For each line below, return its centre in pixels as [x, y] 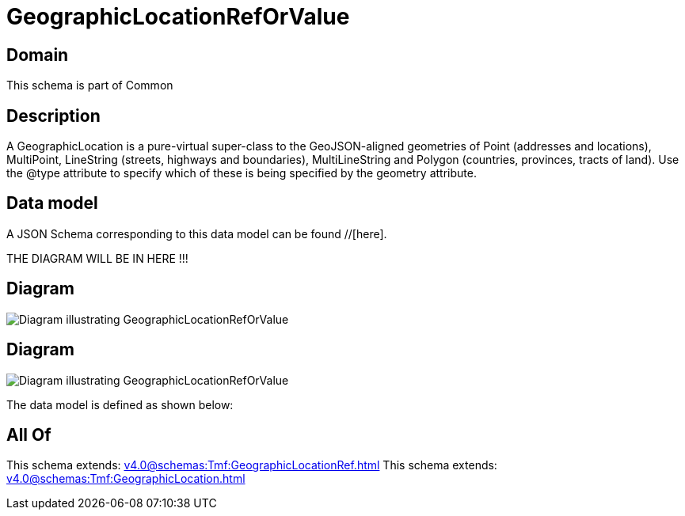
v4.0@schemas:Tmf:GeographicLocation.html [126, 479]
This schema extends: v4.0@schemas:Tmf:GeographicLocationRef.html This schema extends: [252, 465]
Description [53, 116]
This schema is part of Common [90, 85]
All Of [29, 434]
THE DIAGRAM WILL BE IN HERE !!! [97, 258]
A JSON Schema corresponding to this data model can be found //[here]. [197, 233]
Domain [38, 55]
